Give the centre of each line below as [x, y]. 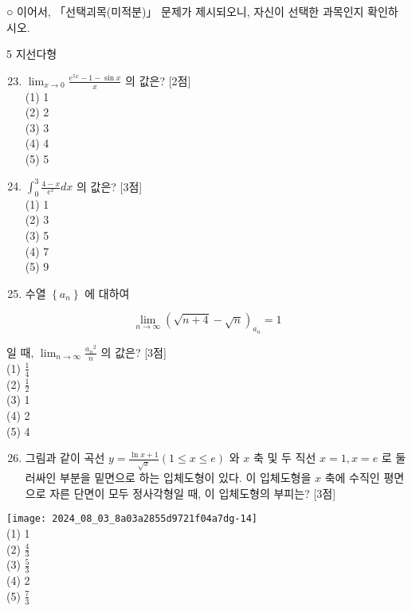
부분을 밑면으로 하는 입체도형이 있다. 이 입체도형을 [186, 478]
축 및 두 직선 [284, 458]
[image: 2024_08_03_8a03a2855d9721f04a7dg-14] [132, 519]
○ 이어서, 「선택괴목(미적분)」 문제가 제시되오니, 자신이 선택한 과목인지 [185, 11]
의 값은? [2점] [158, 80]
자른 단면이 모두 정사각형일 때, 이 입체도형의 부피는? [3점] [193, 493]
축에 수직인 [352, 478]
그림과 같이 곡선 [65, 458]
